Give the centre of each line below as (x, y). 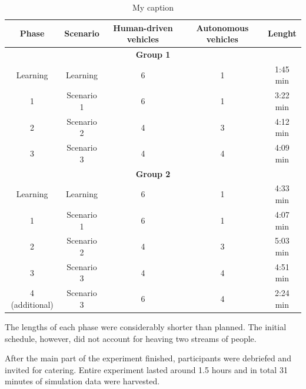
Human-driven (143, 27)
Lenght (282, 33)
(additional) (32, 304)
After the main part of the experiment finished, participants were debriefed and (148, 358)
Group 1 (153, 54)
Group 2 (153, 173)
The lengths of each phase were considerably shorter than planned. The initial (146, 326)
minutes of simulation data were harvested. (82, 381)
